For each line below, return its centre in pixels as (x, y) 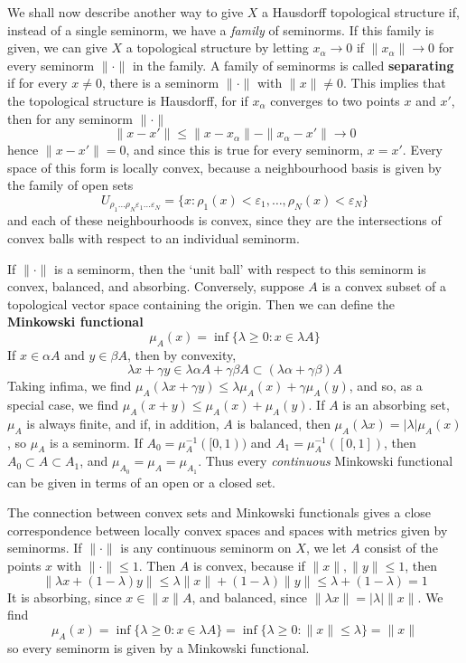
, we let (326, 548)
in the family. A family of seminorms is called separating (293, 65)
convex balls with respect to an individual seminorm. (154, 237)
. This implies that (395, 83)
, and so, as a (386, 386)
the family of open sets (70, 185)
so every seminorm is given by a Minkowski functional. (158, 647)
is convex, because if (249, 566)
